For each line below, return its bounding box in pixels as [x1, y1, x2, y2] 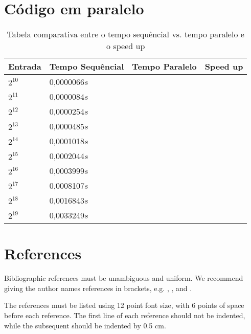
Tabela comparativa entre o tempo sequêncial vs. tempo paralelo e [7, 28, 244, 40]
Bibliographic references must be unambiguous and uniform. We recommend [4, 273, 243, 283]
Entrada [8, 60, 41, 73]
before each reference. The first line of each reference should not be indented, [4, 310, 245, 321]
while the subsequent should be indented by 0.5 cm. [4, 320, 166, 330]
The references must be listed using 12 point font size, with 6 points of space [4, 300, 244, 310]
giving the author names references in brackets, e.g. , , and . [4, 282, 192, 293]
